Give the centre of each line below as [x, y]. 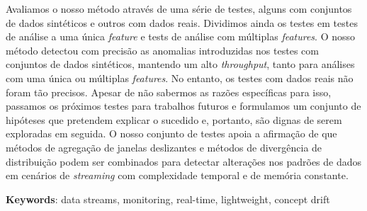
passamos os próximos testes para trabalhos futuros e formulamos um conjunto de [183, 106]
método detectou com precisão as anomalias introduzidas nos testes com [162, 50]
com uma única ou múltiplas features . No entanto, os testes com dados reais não [180, 78]
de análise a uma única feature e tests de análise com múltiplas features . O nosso [181, 36]
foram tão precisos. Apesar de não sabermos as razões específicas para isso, [169, 92]
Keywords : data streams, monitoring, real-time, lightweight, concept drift [168, 199]
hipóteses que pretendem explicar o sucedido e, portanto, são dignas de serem [174, 119]
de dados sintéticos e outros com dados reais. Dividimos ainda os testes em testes [182, 22]
